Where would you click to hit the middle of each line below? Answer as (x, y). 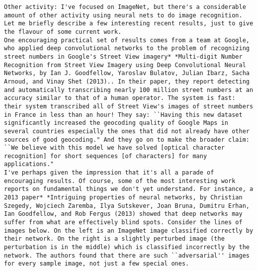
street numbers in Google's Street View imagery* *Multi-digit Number (123, 56)
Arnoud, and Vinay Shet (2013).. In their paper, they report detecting (127, 81)
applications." (29, 164)
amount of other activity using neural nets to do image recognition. (123, 15)
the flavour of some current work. (63, 32)
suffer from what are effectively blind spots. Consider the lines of (123, 223)
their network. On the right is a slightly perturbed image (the (114, 239)
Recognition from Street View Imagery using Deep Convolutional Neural (125, 65)
